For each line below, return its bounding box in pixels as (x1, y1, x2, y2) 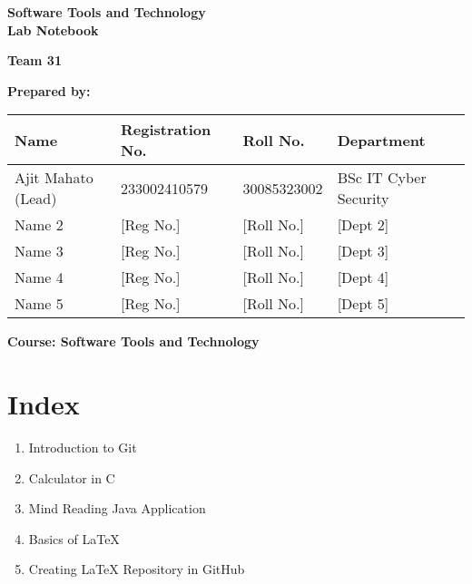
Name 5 (15, 293, 64, 315)
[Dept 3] (337, 240, 389, 262)
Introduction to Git (28, 438, 137, 457)
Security (337, 188, 389, 209)
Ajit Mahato (15, 167, 93, 189)
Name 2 (15, 214, 64, 236)
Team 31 (7, 51, 62, 70)
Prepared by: (7, 81, 91, 100)
